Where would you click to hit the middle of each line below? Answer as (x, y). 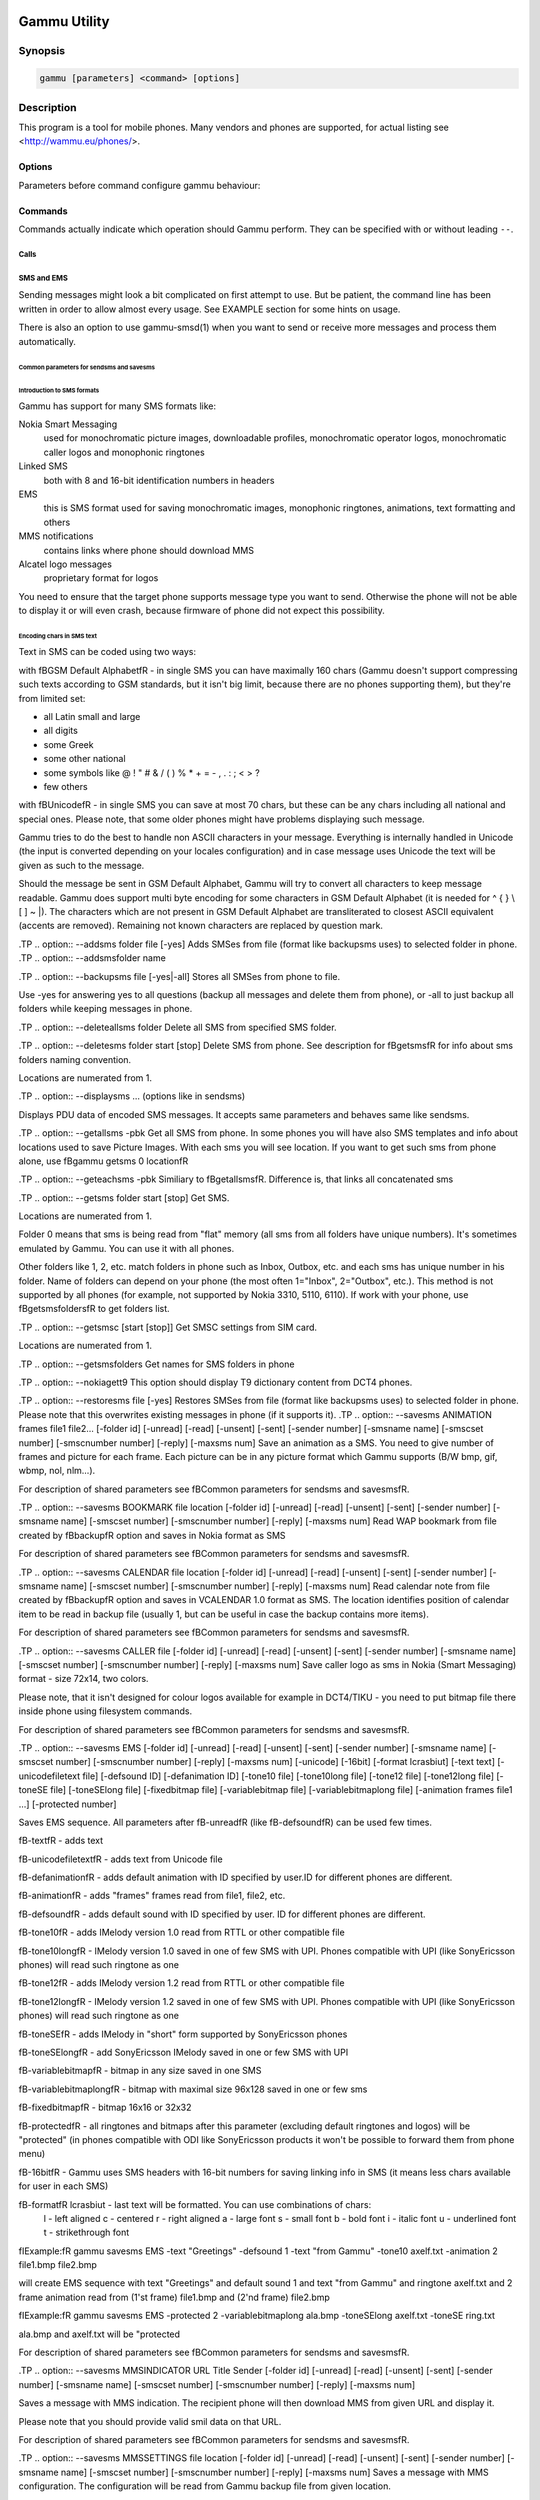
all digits (61, 731)
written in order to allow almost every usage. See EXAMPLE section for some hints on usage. (209, 309)
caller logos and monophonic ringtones (124, 452)
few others (66, 786)
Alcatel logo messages (65, 564)
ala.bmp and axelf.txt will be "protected (99, 2334)
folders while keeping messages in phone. (105, 1009)
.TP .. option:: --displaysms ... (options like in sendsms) (132, 1096)
